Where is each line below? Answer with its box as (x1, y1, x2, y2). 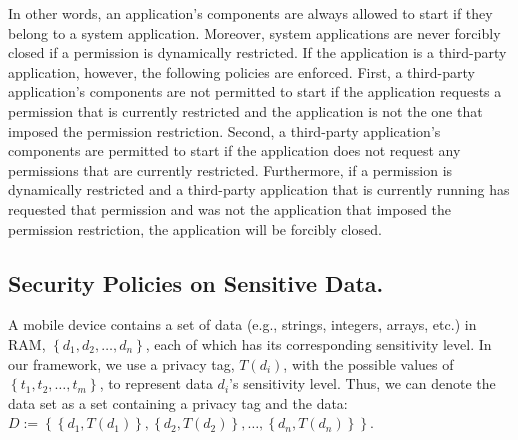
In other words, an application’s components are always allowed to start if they (8, 3, 493, 23)
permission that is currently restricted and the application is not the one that (8, 100, 483, 121)
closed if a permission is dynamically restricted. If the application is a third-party (8, 42, 507, 63)
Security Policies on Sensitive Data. (8, 267, 384, 298)
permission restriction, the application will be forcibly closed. (8, 218, 382, 239)
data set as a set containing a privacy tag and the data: (8, 392, 348, 413)
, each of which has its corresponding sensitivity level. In (145, 333, 492, 354)
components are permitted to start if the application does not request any (8, 140, 461, 161)
